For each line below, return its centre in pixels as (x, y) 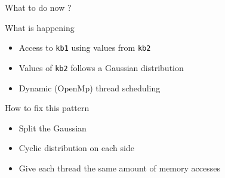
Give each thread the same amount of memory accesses (119, 168)
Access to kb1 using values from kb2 (85, 47)
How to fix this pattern (47, 108)
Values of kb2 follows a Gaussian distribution (101, 67)
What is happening (40, 27)
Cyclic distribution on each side (76, 148)
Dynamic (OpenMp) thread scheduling (90, 88)
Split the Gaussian (53, 128)
